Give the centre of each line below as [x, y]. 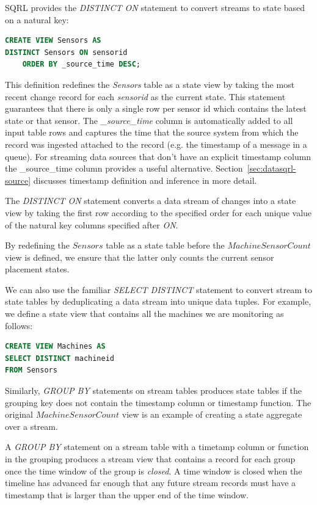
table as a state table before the [165, 245]
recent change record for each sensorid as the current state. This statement [145, 96]
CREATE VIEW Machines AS [55, 347]
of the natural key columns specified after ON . [92, 224]
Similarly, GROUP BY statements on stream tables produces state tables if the [153, 391]
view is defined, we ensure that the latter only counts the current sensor [140, 257]
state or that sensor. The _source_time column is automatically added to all [149, 120]
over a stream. [31, 426]
